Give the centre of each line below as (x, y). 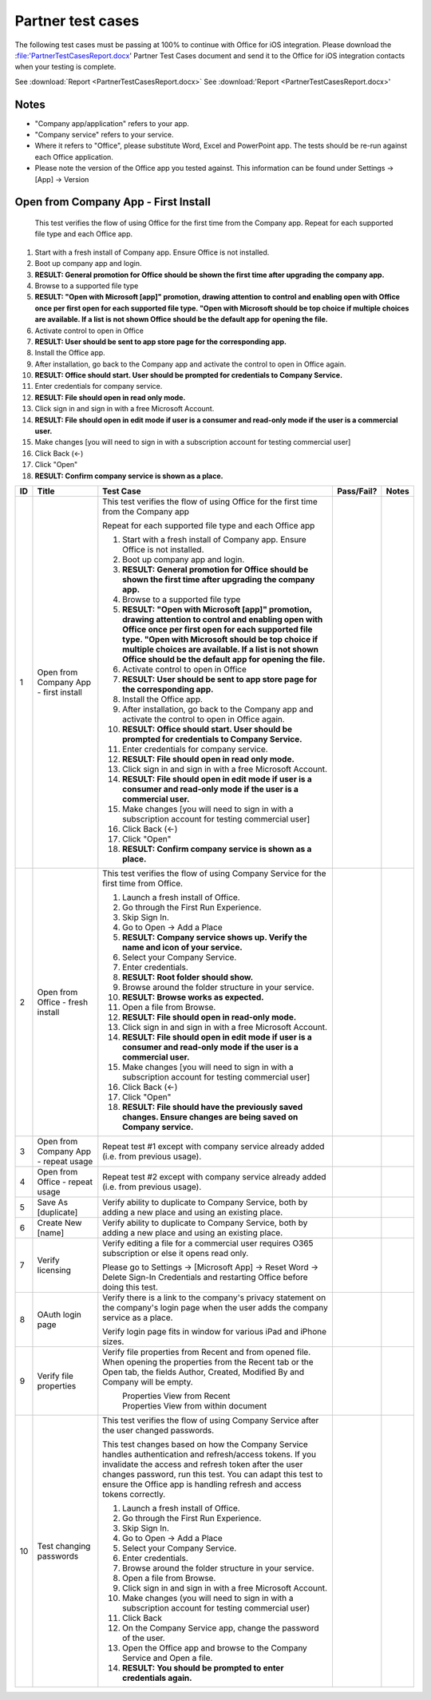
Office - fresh (62, 1002)
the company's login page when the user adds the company (215, 1307)
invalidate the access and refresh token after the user (203, 1464)
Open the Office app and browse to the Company (215, 1647)
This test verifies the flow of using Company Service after (211, 1420)
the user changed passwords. (158, 1430)
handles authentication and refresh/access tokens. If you (210, 1454)
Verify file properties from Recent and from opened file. (207, 1352)
